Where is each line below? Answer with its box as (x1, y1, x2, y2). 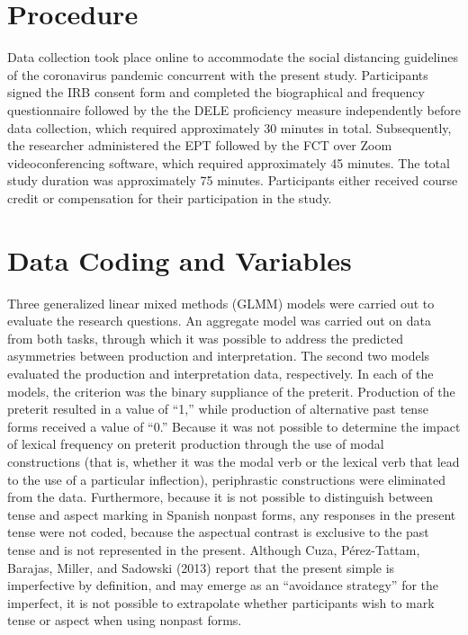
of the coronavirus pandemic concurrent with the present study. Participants (7, 65, 428, 84)
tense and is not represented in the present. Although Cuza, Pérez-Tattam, (7, 540, 420, 559)
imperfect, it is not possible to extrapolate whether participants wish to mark (7, 593, 435, 612)
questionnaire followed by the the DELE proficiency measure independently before (7, 100, 461, 119)
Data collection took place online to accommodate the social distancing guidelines (7, 48, 458, 67)
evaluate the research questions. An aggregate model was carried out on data (7, 311, 432, 330)
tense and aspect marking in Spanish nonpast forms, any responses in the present (7, 505, 456, 523)
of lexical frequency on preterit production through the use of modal (7, 434, 384, 453)
